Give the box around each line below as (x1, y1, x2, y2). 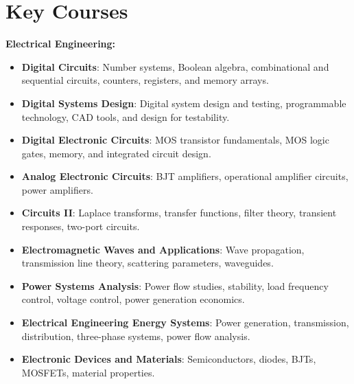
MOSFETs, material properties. (21, 365, 155, 379)
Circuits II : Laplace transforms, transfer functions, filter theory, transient (21, 205, 337, 220)
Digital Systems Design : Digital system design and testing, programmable (21, 95, 346, 110)
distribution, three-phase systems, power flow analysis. (21, 328, 250, 343)
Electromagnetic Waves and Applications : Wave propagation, (21, 242, 305, 256)
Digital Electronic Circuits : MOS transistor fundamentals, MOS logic (21, 133, 329, 147)
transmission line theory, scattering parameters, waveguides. (21, 256, 274, 270)
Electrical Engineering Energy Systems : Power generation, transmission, (21, 315, 349, 330)
